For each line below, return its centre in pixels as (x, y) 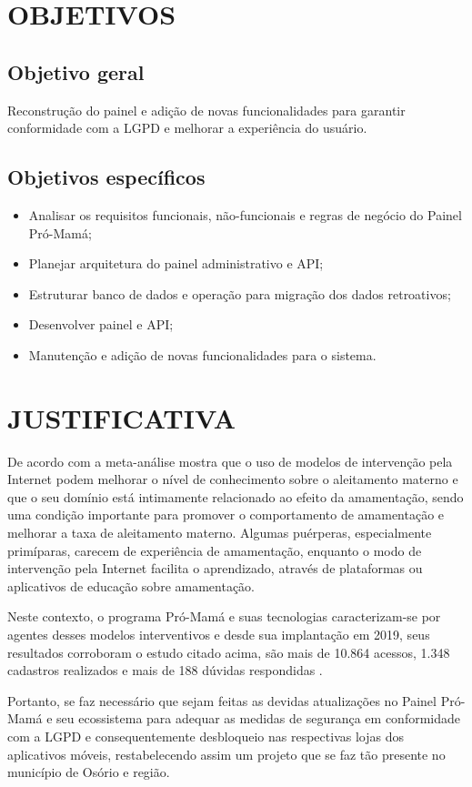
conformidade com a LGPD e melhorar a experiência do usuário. (187, 128)
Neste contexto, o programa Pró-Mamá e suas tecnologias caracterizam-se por (224, 616)
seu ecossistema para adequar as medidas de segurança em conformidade (259, 718)
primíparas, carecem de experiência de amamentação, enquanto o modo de (215, 550)
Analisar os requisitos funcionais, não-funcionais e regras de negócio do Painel (245, 214)
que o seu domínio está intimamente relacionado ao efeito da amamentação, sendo (236, 496)
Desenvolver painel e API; (101, 324)
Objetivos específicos (106, 177)
